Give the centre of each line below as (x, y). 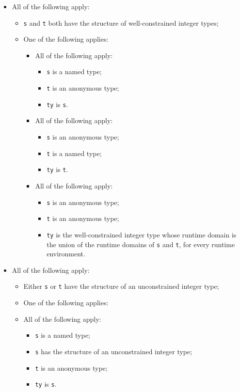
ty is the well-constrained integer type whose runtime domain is (142, 234)
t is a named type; (74, 153)
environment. (66, 254)
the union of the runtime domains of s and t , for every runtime (141, 244)
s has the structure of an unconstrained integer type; (114, 351)
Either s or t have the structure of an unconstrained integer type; (121, 286)
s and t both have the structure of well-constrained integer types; (121, 23)
